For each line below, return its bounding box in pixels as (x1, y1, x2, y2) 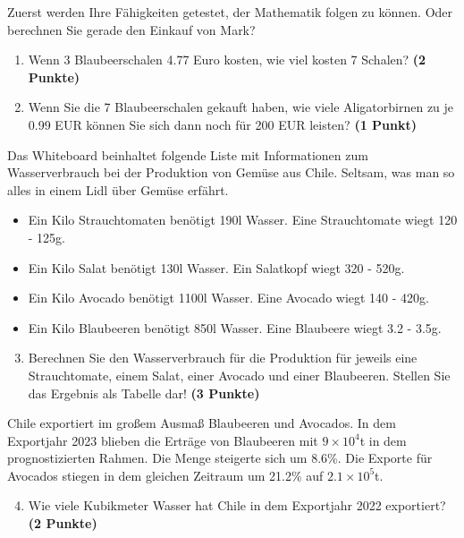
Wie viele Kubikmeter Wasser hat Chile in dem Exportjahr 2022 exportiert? (28, 496, 446, 515)
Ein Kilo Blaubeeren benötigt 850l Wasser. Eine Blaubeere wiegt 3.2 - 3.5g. (28, 318, 442, 337)
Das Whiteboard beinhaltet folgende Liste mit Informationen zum (7, 145, 368, 164)
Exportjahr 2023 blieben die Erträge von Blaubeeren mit (7, 431, 318, 449)
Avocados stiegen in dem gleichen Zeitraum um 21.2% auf (7, 465, 324, 484)
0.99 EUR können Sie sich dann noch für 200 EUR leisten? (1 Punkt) (28, 115, 417, 133)
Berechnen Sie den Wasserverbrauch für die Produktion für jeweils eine (28, 348, 418, 367)
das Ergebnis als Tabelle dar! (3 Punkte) (28, 383, 260, 402)
